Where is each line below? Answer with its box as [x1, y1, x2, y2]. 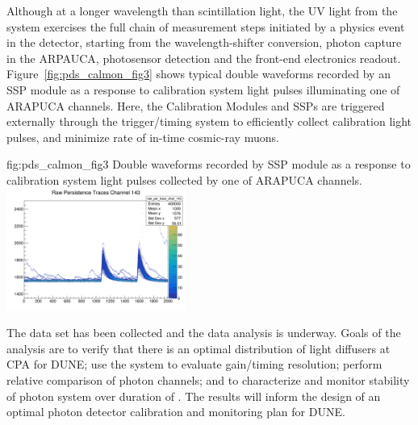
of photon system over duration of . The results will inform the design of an [6, 387, 381, 404]
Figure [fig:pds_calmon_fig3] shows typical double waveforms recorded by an [6, 65, 391, 82]
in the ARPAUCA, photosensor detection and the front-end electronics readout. [6, 49, 401, 66]
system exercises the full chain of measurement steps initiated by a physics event [6, 18, 405, 35]
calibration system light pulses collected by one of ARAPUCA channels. [6, 171, 363, 188]
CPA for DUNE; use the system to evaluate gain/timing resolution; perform [6, 356, 382, 373]
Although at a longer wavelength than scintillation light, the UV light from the [6, 2, 398, 19]
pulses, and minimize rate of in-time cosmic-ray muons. [6, 128, 279, 145]
